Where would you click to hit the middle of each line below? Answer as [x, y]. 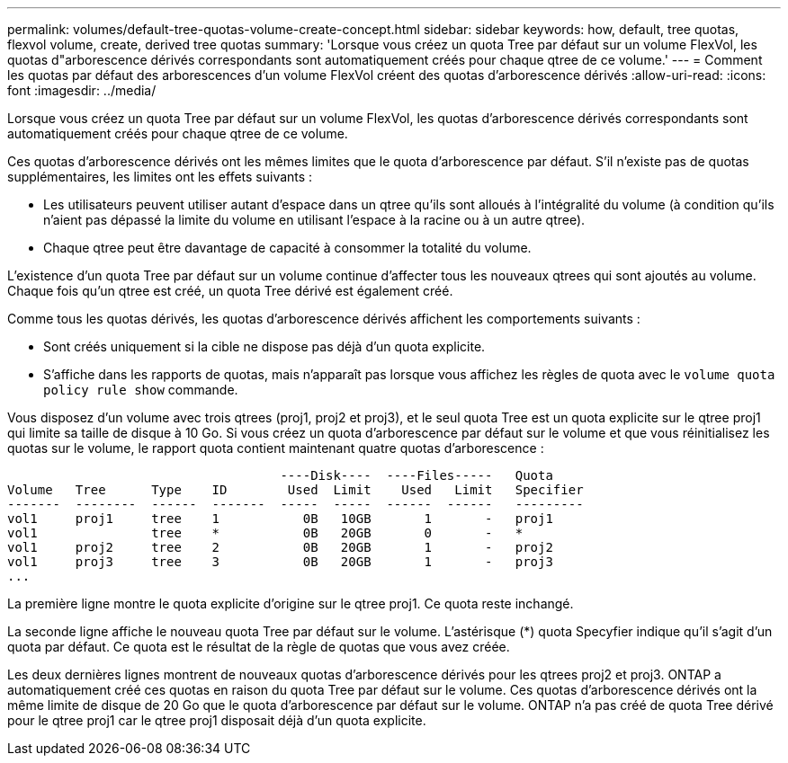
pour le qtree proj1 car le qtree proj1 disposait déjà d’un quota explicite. [217, 720]
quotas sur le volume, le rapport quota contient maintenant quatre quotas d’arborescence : [276, 448]
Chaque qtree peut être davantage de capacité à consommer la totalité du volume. [287, 248]
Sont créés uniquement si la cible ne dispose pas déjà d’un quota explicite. [264, 346]
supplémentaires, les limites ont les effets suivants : [160, 177]
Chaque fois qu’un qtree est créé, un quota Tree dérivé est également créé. [230, 291]
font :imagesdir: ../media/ [82, 90]
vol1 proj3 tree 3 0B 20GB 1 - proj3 [280, 562]
